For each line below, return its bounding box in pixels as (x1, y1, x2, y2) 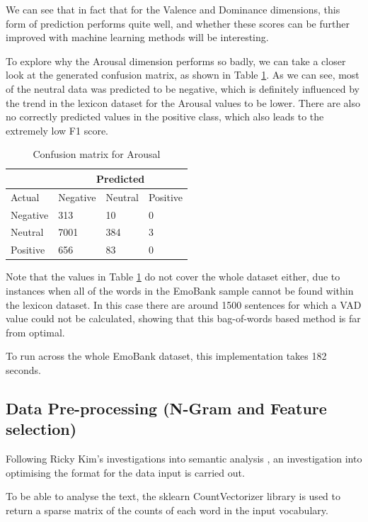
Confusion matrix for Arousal (33, 147, 161, 161)
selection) (6, 418, 77, 440)
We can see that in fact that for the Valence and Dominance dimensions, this (6, 2, 340, 16)
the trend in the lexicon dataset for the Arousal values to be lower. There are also (6, 95, 361, 110)
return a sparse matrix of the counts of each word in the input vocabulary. (6, 502, 328, 517)
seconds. (6, 362, 41, 377)
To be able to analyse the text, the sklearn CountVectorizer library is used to (6, 489, 340, 504)
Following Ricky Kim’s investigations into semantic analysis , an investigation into (6, 451, 362, 466)
